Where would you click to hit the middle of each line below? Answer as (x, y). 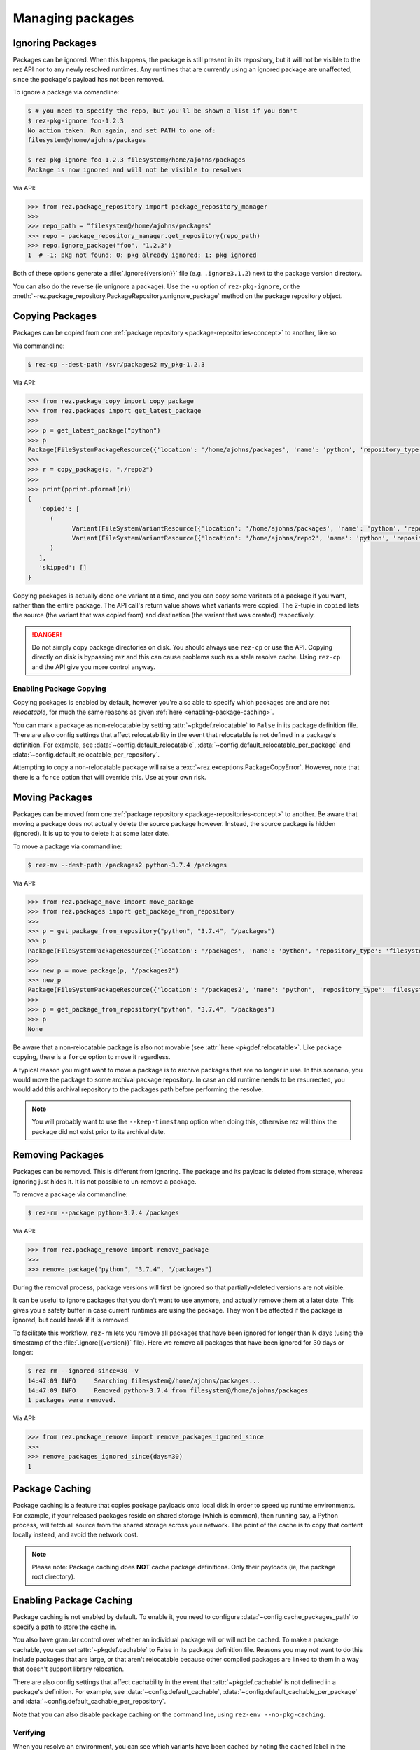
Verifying (29, 1732)
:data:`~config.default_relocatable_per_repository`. (86, 754)
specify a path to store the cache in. (65, 1627)
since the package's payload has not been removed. (89, 79)
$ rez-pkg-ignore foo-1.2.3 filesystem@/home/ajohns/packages (136, 160)
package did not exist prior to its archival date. (99, 1131)
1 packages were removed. (72, 1400)
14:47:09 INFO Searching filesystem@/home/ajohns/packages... (144, 1380)
